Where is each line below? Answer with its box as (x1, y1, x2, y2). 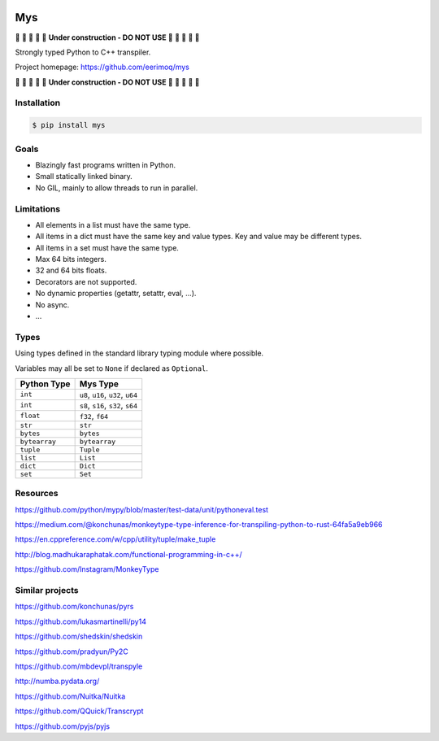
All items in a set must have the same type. (35, 242, 179, 252)
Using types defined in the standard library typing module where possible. (15, 348, 264, 358)
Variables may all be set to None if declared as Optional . (15, 363, 209, 373)
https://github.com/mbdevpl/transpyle (15, 661, 143, 671)
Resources (15, 488, 59, 499)
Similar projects (15, 585, 79, 596)
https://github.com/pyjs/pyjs (15, 721, 110, 731)
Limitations (15, 203, 61, 215)
